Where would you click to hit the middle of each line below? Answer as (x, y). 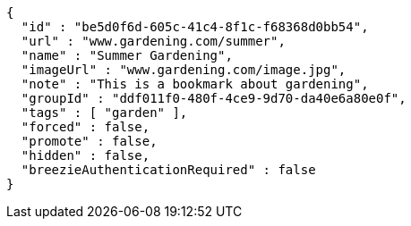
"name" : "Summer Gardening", (127, 55)
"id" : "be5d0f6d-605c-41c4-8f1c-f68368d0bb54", (195, 27)
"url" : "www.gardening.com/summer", (153, 41)
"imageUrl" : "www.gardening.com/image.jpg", (184, 70)
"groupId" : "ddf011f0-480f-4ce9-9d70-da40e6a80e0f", (214, 98)
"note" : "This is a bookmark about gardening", (195, 84)
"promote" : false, (89, 141)
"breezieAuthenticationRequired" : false (168, 170)
